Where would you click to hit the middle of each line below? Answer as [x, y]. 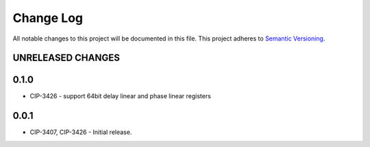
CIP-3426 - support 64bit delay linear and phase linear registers [121, 96]
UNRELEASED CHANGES [66, 58]
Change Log [48, 18]
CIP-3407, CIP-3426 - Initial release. [81, 132]
